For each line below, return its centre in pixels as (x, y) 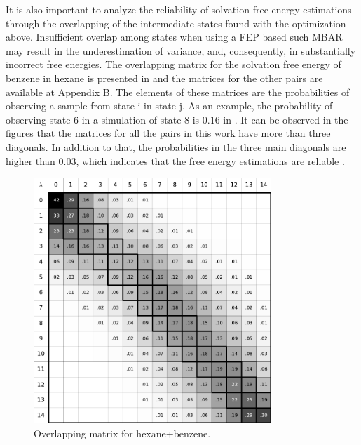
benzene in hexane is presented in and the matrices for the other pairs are (164, 78)
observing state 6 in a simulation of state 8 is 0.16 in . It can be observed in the (177, 119)
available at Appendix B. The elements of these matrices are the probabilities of (178, 92)
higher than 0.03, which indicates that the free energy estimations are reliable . (175, 160)
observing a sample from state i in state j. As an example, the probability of (169, 106)
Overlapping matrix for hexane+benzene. (122, 433)
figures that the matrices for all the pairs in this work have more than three (168, 133)
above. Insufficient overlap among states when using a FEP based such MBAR (174, 37)
